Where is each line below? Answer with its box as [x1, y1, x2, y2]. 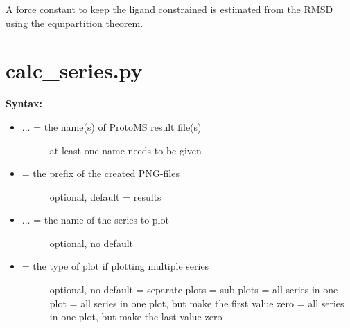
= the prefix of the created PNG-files [21, 166, 180, 181]
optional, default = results [49, 189, 161, 203]
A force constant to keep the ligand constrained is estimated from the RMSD [6, 2, 333, 16]
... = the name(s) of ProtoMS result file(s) [21, 119, 202, 134]
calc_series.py [6, 56, 143, 84]
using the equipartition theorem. [6, 15, 143, 30]
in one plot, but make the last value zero [49, 309, 222, 324]
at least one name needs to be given [49, 143, 202, 157]
